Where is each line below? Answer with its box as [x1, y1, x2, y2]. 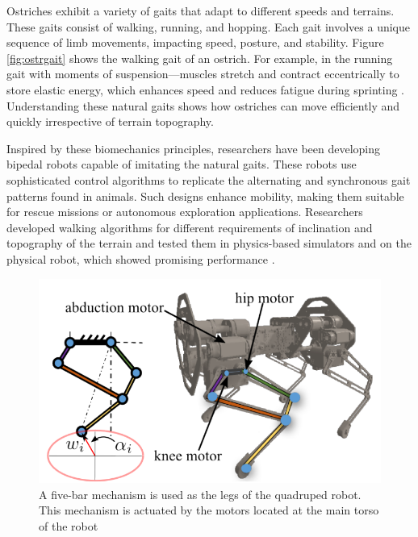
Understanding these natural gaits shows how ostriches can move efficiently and [6, 97, 400, 114]
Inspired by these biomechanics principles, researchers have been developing [6, 139, 381, 156]
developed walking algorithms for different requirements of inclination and [6, 219, 373, 235]
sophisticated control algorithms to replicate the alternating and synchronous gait [6, 171, 411, 188]
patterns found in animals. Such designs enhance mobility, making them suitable [6, 187, 404, 204]
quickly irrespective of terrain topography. [6, 113, 214, 130]
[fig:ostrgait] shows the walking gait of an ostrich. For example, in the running [6, 49, 393, 66]
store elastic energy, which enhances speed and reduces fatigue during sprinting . [6, 81, 405, 98]
